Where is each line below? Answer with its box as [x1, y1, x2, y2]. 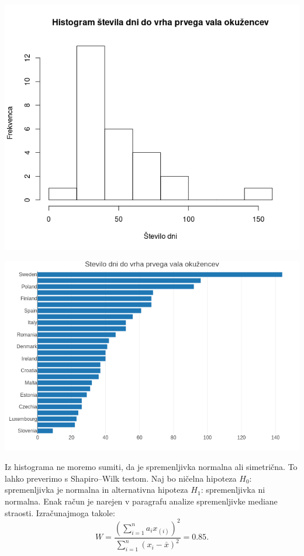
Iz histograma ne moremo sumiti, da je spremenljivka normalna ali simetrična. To [5, 461, 298, 473]
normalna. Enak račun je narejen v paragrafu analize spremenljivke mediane [5, 495, 278, 507]
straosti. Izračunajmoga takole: [5, 506, 115, 519]
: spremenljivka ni [201, 483, 265, 496]
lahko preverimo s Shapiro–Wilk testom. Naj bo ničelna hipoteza [5, 472, 237, 484]
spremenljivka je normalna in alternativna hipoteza [5, 483, 188, 496]
